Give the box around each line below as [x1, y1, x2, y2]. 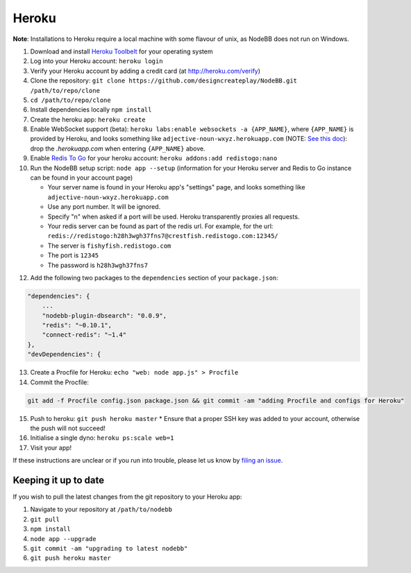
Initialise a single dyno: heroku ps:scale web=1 [30, 434, 174, 442]
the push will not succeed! [30, 424, 106, 432]
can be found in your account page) [30, 173, 133, 182]
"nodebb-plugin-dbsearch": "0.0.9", [42, 311, 167, 319]
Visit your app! [30, 443, 72, 452]
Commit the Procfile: [30, 378, 90, 386]
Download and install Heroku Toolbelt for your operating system [30, 47, 213, 55]
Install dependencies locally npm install [30, 105, 152, 114]
